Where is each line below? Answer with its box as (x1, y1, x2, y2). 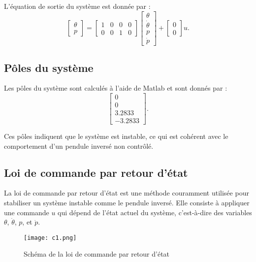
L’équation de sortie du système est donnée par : (4, 1, 151, 11)
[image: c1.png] (24, 234, 77, 241)
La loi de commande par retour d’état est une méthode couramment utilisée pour (4, 188, 249, 198)
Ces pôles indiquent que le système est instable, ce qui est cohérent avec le (4, 131, 228, 141)
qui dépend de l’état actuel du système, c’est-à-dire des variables (58, 207, 252, 217)
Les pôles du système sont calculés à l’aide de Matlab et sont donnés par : (4, 83, 227, 93)
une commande (4, 207, 49, 217)
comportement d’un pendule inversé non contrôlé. (4, 140, 154, 151)
